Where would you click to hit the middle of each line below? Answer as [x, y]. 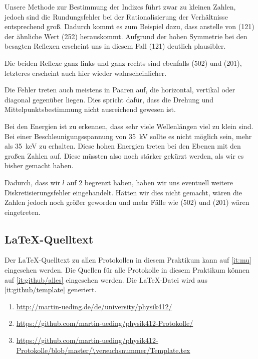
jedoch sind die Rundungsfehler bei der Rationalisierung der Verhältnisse [116, 16]
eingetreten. [23, 212]
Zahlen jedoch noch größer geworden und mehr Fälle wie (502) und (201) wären [127, 202]
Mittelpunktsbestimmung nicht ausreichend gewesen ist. [90, 109]
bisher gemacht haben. [39, 165]
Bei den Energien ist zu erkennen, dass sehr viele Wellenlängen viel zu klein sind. [129, 126]
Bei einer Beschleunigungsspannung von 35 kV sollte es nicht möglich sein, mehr [128, 136]
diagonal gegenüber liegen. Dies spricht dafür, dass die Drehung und [109, 99]
